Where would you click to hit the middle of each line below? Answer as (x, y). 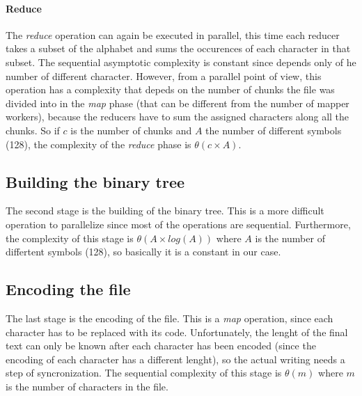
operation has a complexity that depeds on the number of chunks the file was (170, 89)
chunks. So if (33, 130)
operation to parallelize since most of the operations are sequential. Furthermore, (178, 224)
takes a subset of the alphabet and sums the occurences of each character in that (178, 48)
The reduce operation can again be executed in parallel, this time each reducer (173, 34)
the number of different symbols (274, 130)
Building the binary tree (95, 181)
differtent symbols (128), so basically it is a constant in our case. (143, 252)
